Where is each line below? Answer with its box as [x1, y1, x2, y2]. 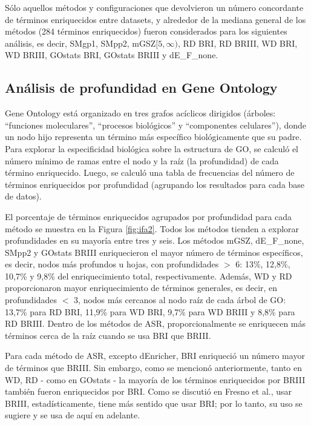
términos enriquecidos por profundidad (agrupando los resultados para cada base [5, 178, 305, 190]
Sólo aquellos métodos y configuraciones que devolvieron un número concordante [5, 1, 304, 13]
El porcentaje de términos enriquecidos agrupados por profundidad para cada [5, 210, 292, 223]
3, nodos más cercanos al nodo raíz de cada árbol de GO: [74, 293, 286, 306]
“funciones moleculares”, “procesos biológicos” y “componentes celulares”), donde [5, 118, 306, 131]
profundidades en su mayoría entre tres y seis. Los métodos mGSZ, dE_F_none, [5, 234, 304, 247]
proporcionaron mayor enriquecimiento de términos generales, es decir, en [5, 281, 278, 294]
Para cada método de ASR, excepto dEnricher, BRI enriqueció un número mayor [5, 349, 305, 362]
